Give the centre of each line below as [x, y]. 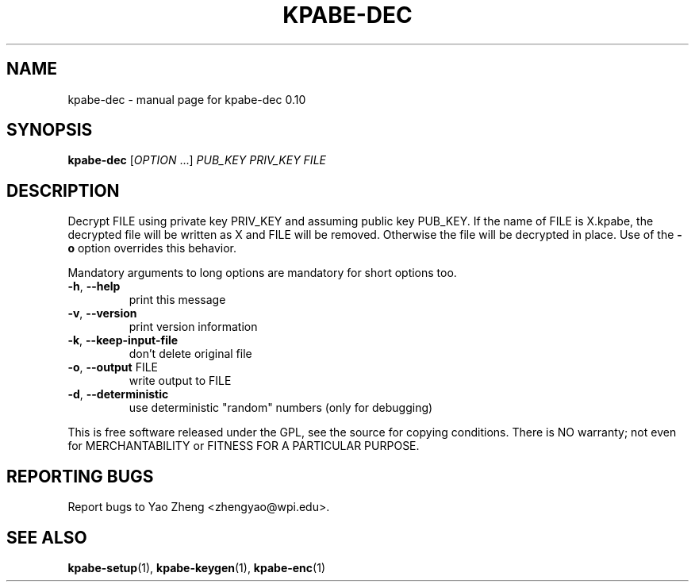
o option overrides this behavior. [152, 248]
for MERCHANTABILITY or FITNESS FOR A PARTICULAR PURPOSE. [244, 446]
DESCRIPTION [63, 190]
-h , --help [94, 286]
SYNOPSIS [50, 130]
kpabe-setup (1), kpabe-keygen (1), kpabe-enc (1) [196, 567]
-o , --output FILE [113, 367]
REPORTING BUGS [80, 476]
